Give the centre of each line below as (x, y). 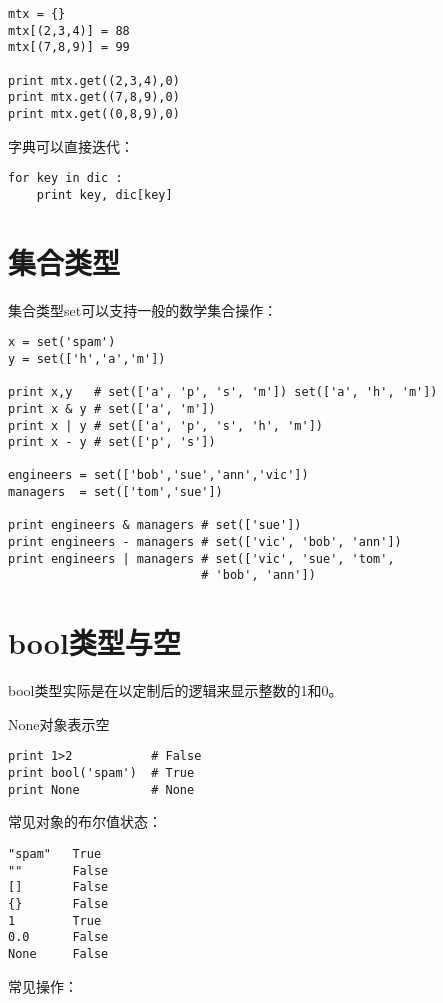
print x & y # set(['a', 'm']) (112, 408)
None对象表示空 (59, 723)
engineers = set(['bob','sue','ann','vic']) (158, 475)
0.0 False (58, 937)
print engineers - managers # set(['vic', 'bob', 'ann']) (205, 542)
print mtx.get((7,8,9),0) (94, 97)
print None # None (101, 789)
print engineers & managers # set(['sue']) (155, 525)
